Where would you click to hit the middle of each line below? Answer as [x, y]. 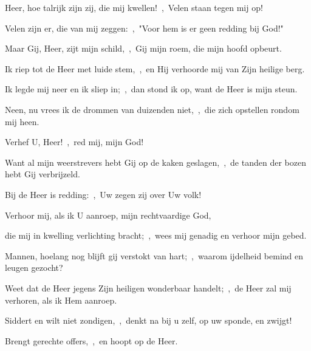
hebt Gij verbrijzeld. [43, 174]
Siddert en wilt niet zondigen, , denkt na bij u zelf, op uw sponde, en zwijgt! [149, 320]
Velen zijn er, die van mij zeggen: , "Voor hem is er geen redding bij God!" [144, 28]
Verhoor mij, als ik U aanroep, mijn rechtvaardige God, [108, 215]
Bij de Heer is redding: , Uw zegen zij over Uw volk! [103, 194]
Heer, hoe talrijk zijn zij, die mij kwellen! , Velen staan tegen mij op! [134, 7]
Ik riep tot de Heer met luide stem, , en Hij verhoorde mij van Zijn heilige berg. [155, 68]
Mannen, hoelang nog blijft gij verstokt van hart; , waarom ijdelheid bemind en [154, 255]
